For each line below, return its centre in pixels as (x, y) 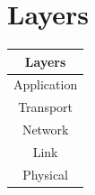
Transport (46, 107)
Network (45, 130)
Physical (46, 174)
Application (46, 84)
